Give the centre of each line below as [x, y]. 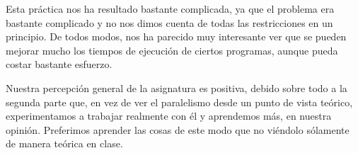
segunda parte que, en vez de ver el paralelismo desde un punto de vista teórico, [179, 102]
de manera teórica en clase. [64, 143]
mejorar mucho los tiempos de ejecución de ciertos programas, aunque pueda [172, 50]
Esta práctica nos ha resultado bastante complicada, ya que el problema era [170, 8]
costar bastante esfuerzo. [59, 64]
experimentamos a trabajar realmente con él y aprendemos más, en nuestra [169, 116]
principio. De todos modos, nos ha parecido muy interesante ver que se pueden [176, 36]
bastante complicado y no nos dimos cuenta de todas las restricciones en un [169, 22]
